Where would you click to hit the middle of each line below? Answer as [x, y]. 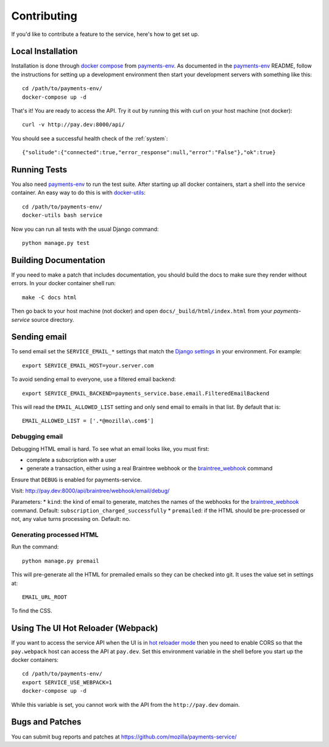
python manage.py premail [61, 561]
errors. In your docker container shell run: [63, 283]
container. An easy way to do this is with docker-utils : [78, 193]
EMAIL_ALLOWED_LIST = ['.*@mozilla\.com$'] [88, 421]
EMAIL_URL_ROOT [45, 597]
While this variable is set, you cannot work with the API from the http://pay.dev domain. [126, 704]
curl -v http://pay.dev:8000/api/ [73, 125]
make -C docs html [50, 297]
